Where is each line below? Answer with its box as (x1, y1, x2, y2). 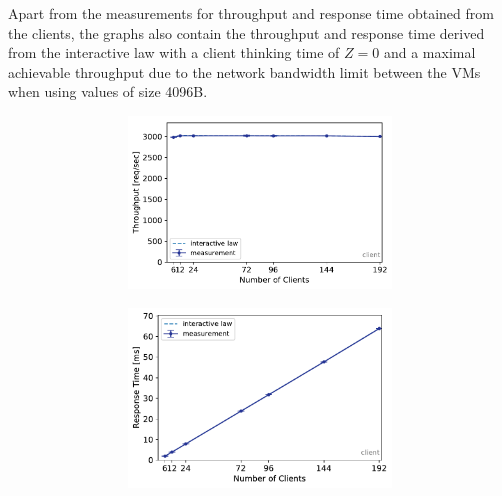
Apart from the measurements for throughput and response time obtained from (8, 3, 494, 23)
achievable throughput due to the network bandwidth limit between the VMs (8, 61, 481, 82)
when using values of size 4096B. (8, 81, 208, 102)
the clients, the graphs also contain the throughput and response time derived (8, 22, 485, 43)
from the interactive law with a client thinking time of (8, 42, 340, 63)
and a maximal (383, 42, 476, 63)
